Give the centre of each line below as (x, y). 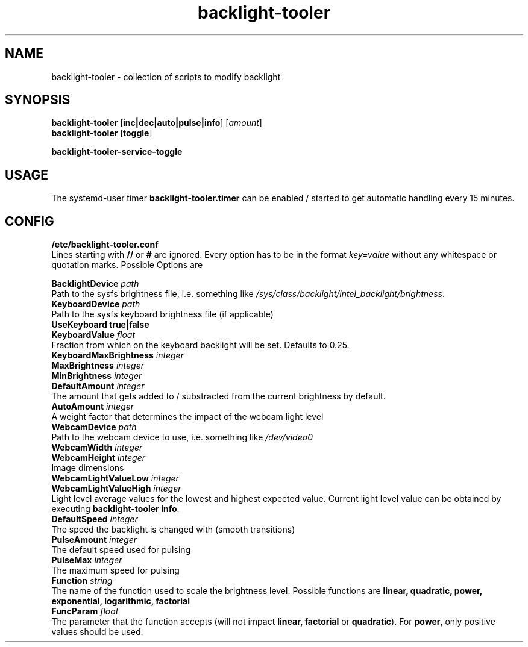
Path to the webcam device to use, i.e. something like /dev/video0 (182, 437)
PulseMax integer (87, 560)
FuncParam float (85, 611)
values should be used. (97, 632)
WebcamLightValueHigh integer (116, 489)
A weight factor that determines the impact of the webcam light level (187, 417)
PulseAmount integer (94, 540)
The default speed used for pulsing (121, 550)
